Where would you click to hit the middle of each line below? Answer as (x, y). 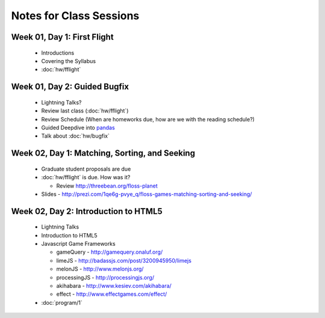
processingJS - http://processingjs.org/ (105, 277)
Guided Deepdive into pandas (78, 127)
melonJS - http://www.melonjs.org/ (100, 269)
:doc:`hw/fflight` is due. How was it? (86, 177)
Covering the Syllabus (69, 61)
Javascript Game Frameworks (78, 244)
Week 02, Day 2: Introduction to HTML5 (87, 211)
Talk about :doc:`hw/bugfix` (76, 136)
